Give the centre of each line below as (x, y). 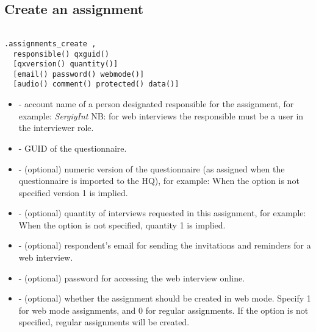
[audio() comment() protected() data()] (96, 84)
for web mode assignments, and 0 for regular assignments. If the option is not (163, 310)
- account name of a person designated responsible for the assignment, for (156, 104)
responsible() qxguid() (61, 54)
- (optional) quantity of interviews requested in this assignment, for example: (162, 213)
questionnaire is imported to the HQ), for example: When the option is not (159, 181)
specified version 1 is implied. (73, 192)
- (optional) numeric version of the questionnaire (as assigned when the (152, 168)
